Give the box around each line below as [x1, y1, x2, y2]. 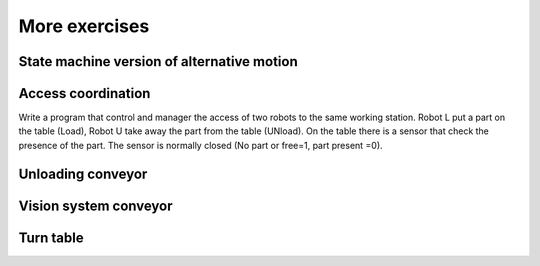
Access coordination [18, 85, 151, 102]
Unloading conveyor [18, 165, 148, 182]
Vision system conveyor [18, 197, 174, 214]
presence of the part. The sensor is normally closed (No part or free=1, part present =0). [18, 139, 384, 151]
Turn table [18, 229, 84, 246]
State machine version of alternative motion [18, 53, 299, 70]
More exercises [18, 15, 150, 37]
